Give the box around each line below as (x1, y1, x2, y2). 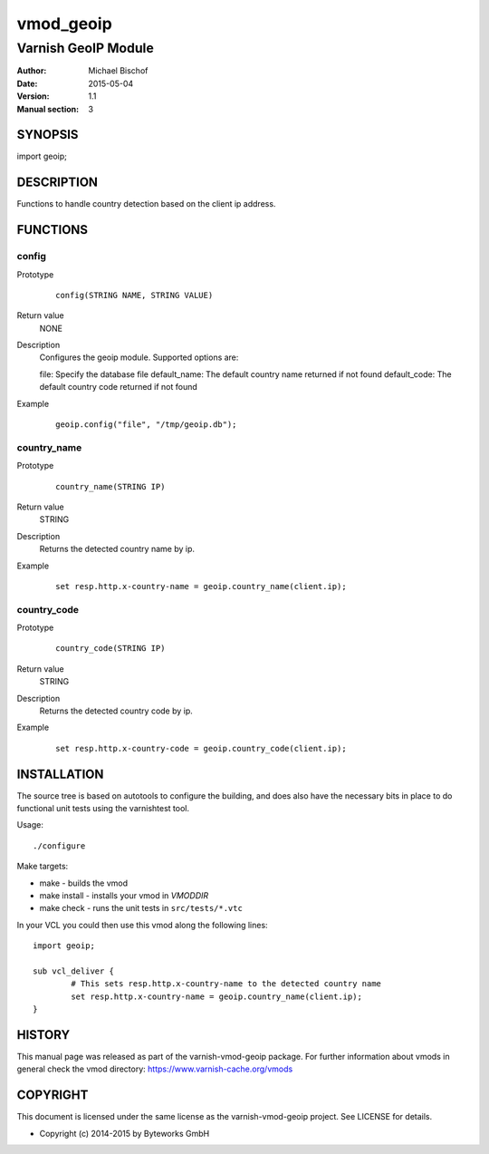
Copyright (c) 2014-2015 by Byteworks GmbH (39, 1128, 210, 1139)
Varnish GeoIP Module (16, 40, 154, 56)
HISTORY (16, 1027, 71, 1042)
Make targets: (16, 861, 69, 872)
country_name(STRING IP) (55, 481, 166, 491)
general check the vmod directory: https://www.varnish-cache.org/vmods (16, 1063, 293, 1074)
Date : (16, 78, 38, 89)
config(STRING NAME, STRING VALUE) (55, 290, 214, 300)
